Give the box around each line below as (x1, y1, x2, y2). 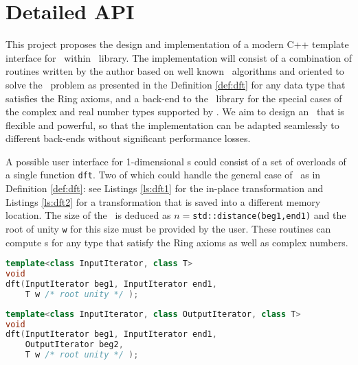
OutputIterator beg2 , (25, 340, 124, 350)
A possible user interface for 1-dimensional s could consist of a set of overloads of (5, 154, 346, 168)
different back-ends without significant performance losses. (5, 131, 251, 145)
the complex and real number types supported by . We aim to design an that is (5, 104, 344, 119)
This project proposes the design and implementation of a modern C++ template (5, 37, 349, 51)
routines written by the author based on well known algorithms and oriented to (5, 64, 344, 78)
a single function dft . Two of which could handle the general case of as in (5, 167, 321, 182)
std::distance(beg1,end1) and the (192, 208, 346, 222)
